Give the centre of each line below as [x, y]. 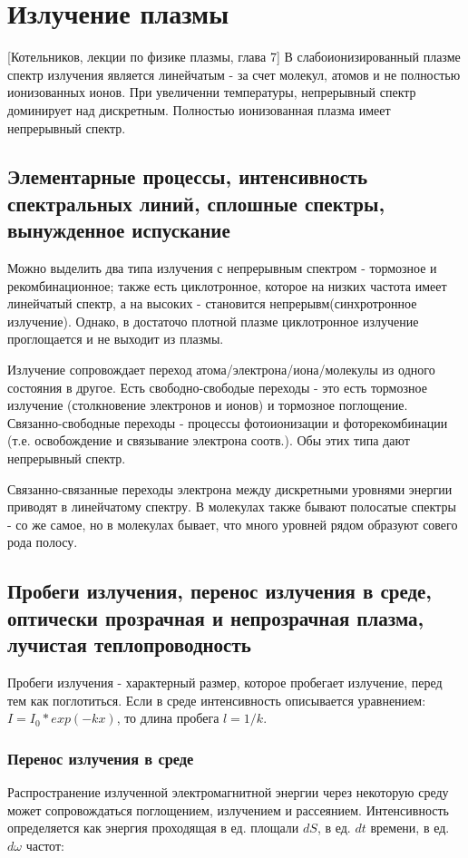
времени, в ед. [410, 828]
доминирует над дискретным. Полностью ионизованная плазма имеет [199, 109]
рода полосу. [43, 542]
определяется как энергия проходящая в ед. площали [153, 828]
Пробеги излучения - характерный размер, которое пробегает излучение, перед [225, 682]
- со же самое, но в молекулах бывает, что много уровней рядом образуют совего [233, 524]
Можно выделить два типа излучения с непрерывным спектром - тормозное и [222, 268]
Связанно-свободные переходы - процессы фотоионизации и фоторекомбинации [228, 422]
